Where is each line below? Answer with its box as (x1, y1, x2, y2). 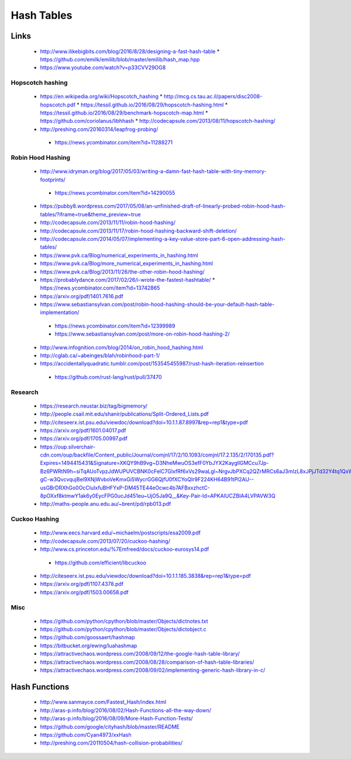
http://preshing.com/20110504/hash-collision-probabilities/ (40, 740, 183, 747)
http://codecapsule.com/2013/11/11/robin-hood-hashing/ (40, 219, 175, 226)
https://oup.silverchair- (40, 443, 96, 450)
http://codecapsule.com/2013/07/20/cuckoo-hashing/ (40, 537, 171, 544)
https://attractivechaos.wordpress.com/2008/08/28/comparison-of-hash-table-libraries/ (40, 658, 254, 665)
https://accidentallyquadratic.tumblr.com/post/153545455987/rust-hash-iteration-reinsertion (40, 360, 264, 367)
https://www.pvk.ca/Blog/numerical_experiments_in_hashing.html (40, 251, 198, 258)
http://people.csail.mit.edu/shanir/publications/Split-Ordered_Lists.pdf (40, 410, 209, 418)
